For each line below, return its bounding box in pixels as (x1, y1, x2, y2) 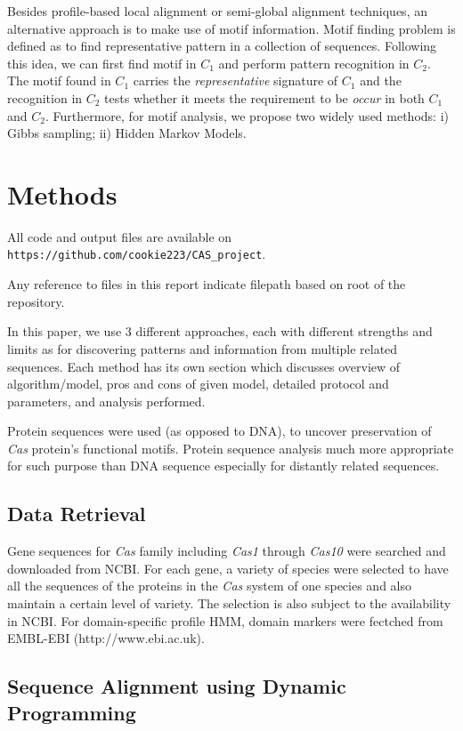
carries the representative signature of (133, 71, 338, 90)
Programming (7, 698, 136, 726)
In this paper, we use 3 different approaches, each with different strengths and (7, 322, 433, 341)
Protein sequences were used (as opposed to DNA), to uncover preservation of (7, 422, 432, 440)
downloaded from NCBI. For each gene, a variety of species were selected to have (7, 558, 449, 577)
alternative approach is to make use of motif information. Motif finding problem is (7, 19, 456, 37)
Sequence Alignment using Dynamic (7, 672, 346, 700)
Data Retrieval (7, 500, 146, 527)
